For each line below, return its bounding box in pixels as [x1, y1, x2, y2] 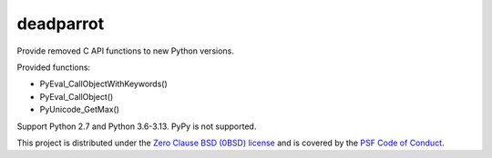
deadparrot [16, 14, 105, 34]
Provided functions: [16, 62, 91, 73]
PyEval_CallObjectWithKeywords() [39, 78, 168, 90]
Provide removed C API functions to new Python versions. [16, 45, 234, 56]
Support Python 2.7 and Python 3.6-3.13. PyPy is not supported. [16, 121, 257, 132]
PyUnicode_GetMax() [39, 104, 120, 115]
